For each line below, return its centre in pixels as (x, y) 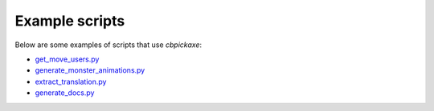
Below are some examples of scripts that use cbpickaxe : (108, 45)
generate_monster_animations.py (90, 70)
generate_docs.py (65, 93)
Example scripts (70, 21)
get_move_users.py (67, 59)
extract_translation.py (71, 81)
